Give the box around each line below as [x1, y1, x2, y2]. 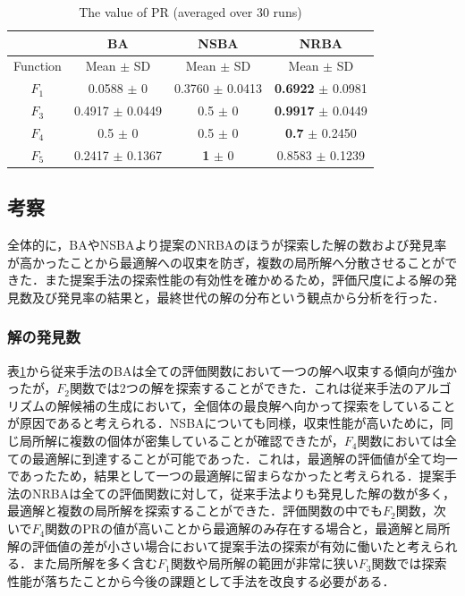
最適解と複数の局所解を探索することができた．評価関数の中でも [7, 501, 383, 520]
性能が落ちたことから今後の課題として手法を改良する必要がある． [7, 571, 395, 590]
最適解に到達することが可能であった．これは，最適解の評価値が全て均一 [31, 448, 458, 467]
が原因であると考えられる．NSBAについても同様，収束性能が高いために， [7, 413, 441, 432]
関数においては [357, 431, 444, 450]
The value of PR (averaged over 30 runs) [79, 3, 302, 21]
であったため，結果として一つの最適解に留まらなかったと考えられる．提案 [7, 466, 444, 485]
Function [13, 56, 62, 75]
